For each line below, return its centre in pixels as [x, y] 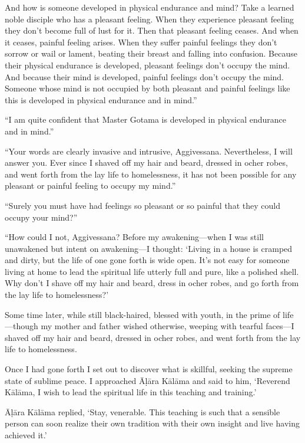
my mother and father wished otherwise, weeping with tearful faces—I [168, 326]
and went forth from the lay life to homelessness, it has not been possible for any [151, 174]
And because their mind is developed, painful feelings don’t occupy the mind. [144, 76]
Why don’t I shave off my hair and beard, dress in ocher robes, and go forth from [152, 283]
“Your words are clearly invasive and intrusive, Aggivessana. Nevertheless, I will [149, 151]
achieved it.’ [26, 435]
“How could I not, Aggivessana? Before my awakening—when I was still [134, 237]
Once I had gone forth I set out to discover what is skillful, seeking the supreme [149, 369]
